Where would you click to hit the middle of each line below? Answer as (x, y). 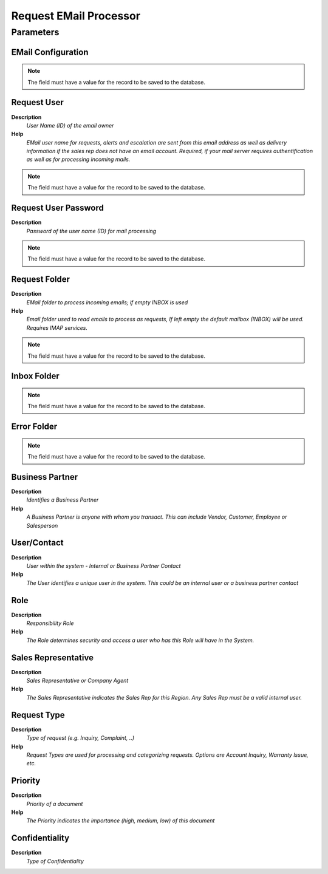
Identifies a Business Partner (63, 500)
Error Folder (34, 427)
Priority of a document (55, 804)
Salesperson (42, 525)
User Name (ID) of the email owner (70, 125)
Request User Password (58, 208)
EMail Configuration (50, 52)
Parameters (35, 32)
